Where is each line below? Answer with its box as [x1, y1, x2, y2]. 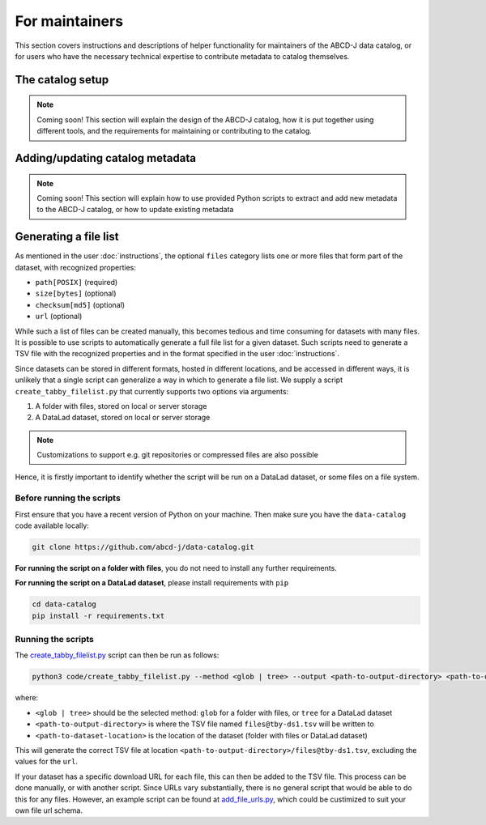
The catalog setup [15, 73, 109, 87]
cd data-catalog [32, 600, 97, 609]
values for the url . [15, 757, 79, 767]
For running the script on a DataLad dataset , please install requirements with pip [15, 578, 289, 588]
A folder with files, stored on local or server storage [35, 401, 207, 410]
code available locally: [15, 521, 89, 530]
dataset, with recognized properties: [15, 262, 137, 272]
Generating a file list [15, 230, 119, 244]
